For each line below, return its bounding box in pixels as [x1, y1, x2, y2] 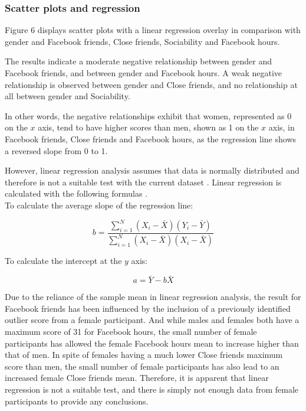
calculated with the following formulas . [5, 187, 148, 200]
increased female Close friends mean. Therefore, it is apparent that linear [5, 371, 269, 384]
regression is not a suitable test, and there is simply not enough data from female [5, 383, 299, 395]
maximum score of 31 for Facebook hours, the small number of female [5, 325, 257, 337]
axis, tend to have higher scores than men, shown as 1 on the [38, 121, 259, 133]
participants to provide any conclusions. [5, 394, 149, 407]
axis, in [268, 121, 295, 133]
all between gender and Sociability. [5, 90, 130, 102]
